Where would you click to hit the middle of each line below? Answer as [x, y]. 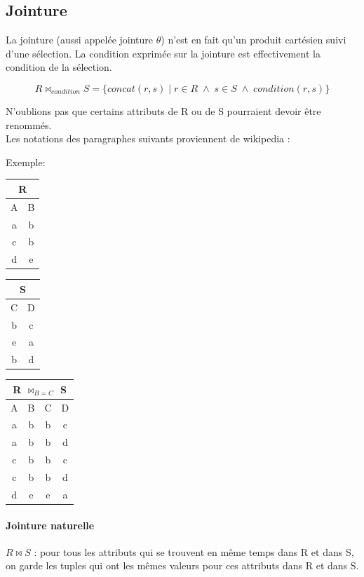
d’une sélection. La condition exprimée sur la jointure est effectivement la [163, 53]
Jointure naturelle [50, 525]
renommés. [29, 124]
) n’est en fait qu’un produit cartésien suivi [254, 40]
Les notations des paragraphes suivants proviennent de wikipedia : [148, 138]
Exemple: [26, 162]
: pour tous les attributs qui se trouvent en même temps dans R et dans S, [194, 551]
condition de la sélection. [59, 67]
